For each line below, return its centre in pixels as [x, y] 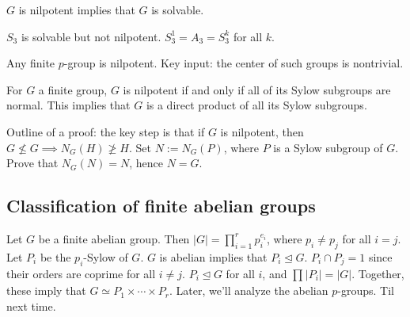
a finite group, [73, 89]
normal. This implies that [68, 105]
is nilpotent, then [262, 131]
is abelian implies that [213, 256]
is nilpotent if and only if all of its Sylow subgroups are [257, 89]
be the [55, 256]
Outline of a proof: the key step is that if [106, 131]
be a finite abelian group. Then [114, 238]
